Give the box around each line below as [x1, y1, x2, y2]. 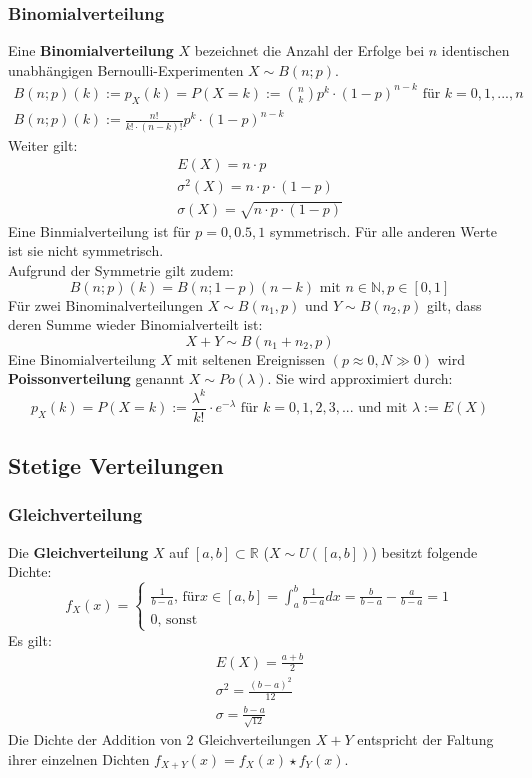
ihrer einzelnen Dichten [8, 749, 150, 770]
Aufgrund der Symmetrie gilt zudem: [8, 260, 234, 281]
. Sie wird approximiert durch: [267, 368, 453, 389]
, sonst [157, 613, 198, 628]
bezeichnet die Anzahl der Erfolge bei [194, 40, 425, 61]
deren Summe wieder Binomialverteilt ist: [8, 314, 263, 335]
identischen [441, 40, 510, 61]
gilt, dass [426, 294, 482, 315]
